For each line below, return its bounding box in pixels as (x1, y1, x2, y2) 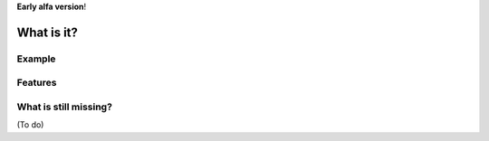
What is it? (16, 24, 79, 40)
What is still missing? (16, 100, 113, 113)
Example (16, 52, 56, 65)
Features (16, 77, 57, 89)
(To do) (16, 119, 44, 130)
